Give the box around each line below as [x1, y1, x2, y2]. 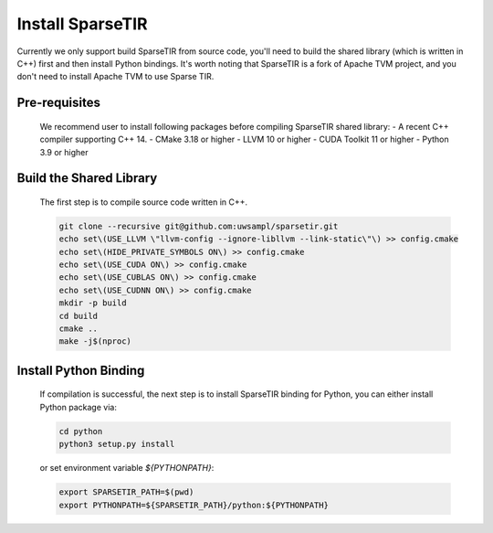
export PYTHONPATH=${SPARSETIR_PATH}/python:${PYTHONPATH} [58, 499, 329, 510]
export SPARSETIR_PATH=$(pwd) [58, 487, 194, 497]
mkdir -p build [58, 298, 127, 308]
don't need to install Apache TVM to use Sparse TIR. [16, 71, 215, 82]
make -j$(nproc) [58, 336, 132, 346]
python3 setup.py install [58, 439, 175, 450]
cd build [58, 311, 99, 321]
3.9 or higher [39, 146, 89, 157]
